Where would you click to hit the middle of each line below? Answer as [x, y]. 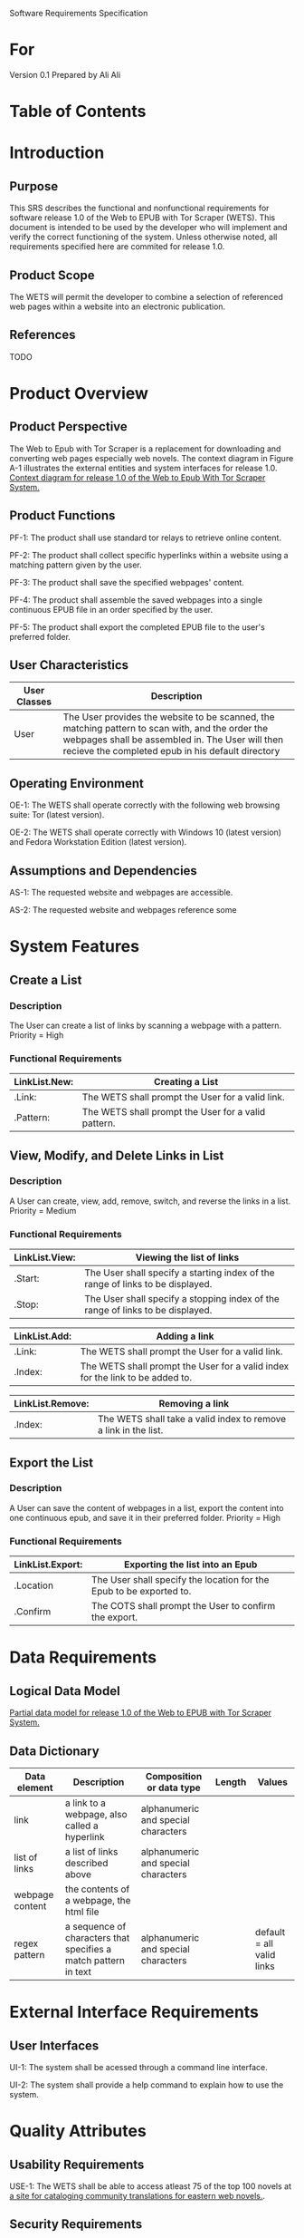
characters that [97, 1937]
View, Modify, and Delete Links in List [117, 1155]
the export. [115, 1617]
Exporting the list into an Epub [190, 1565]
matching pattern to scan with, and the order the [166, 729]
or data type [173, 1787]
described [86, 1863]
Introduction [57, 153]
